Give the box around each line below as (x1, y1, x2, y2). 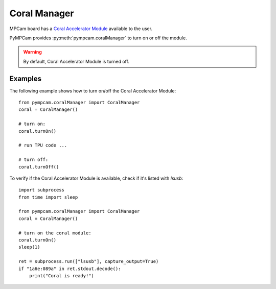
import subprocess (18, 187, 65, 193)
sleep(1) (18, 244, 40, 250)
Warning (23, 49, 42, 55)
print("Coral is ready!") (29, 273, 95, 278)
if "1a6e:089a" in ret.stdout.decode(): (18, 266, 121, 272)
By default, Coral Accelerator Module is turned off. (23, 58, 130, 64)
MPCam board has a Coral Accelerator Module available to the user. (9, 26, 153, 32)
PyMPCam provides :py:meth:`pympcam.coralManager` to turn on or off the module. (9, 35, 187, 41)
